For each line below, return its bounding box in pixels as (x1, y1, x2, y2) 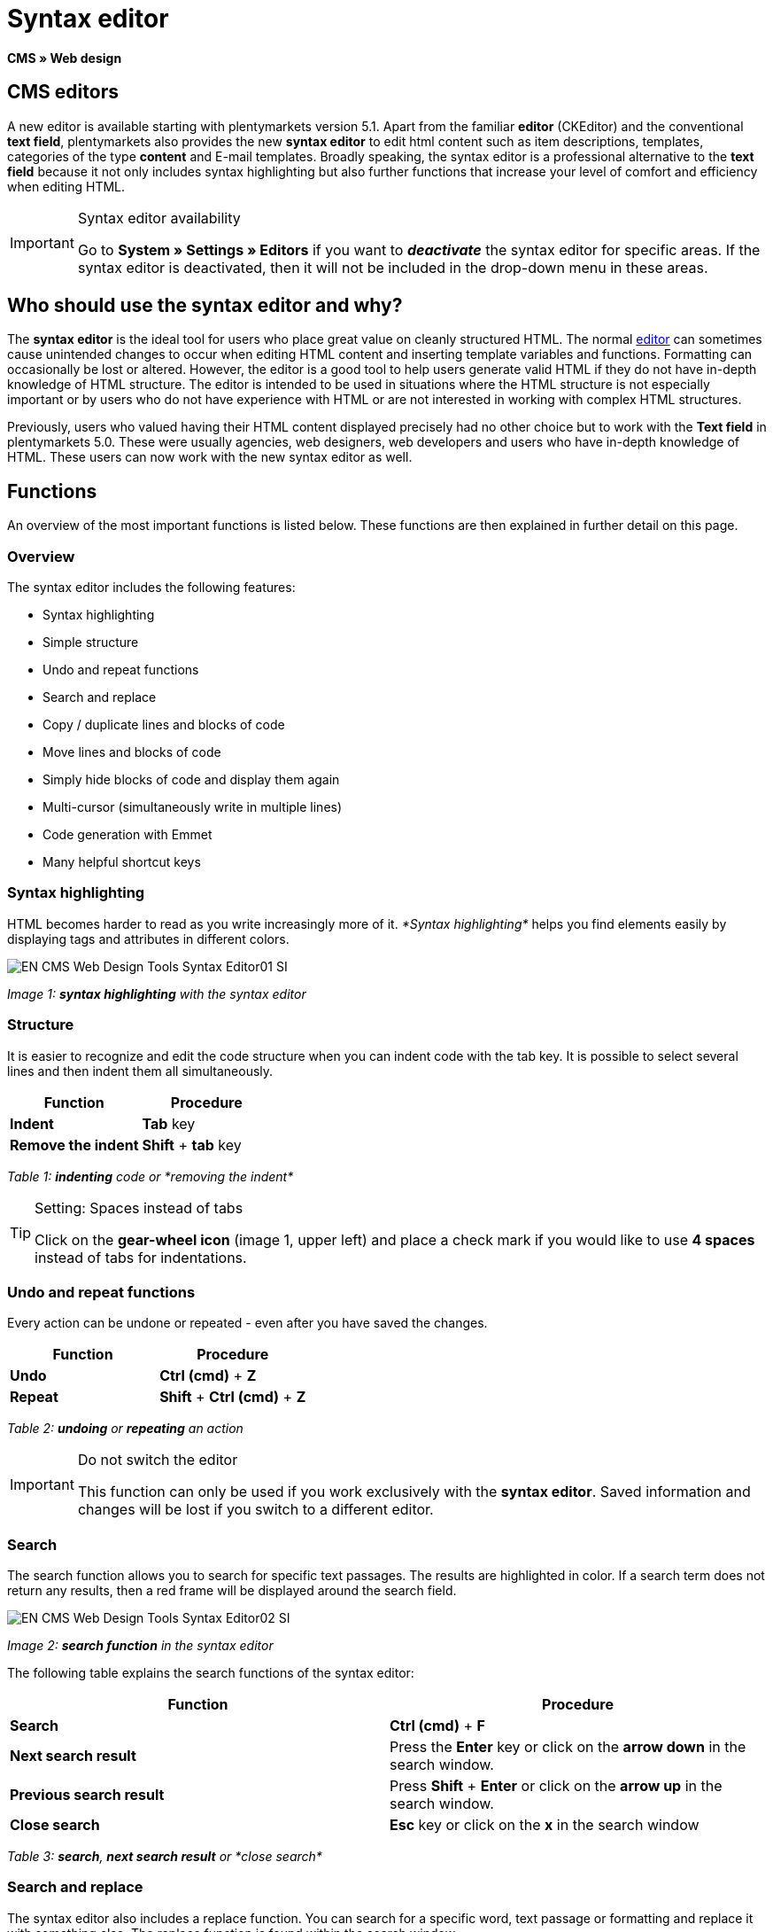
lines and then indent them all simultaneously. (7, 1063, 274, 1079)
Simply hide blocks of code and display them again (43, 772, 340, 788)
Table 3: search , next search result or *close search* (7, 1849, 322, 1865)
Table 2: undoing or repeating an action (7, 1421, 243, 1437)
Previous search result (10, 1786, 165, 1804)
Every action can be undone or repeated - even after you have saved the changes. (7, 1315, 488, 1331)
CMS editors (7, 81, 119, 104)
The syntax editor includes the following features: (7, 580, 296, 596)
